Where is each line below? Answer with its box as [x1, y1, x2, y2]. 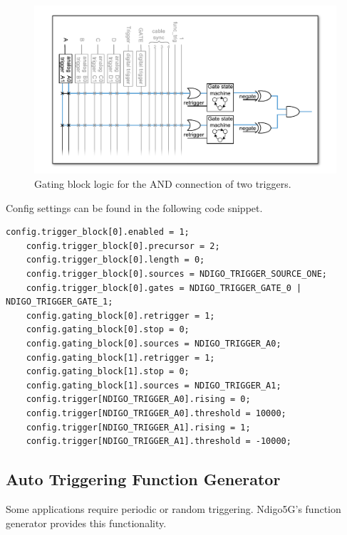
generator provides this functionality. [6, 515, 167, 530]
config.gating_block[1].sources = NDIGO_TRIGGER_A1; [26, 380, 281, 391]
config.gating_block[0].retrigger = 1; [26, 310, 215, 321]
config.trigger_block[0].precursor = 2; [26, 240, 220, 251]
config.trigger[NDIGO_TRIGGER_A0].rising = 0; [26, 394, 251, 405]
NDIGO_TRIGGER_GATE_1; [6, 297, 113, 307]
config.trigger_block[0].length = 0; [26, 255, 205, 265]
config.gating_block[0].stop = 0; [26, 324, 190, 335]
